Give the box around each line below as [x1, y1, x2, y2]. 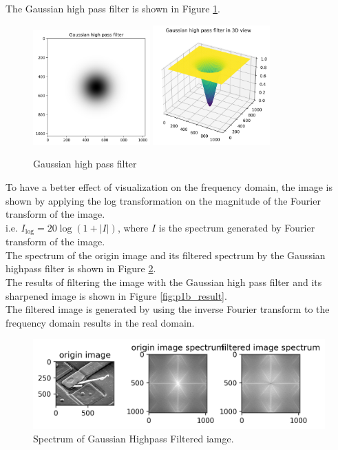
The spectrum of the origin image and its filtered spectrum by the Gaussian [6, 247, 326, 262]
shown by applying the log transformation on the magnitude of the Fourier [6, 193, 321, 207]
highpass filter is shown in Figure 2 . [6, 261, 156, 276]
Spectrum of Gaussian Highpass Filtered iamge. [33, 431, 234, 446]
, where [117, 220, 149, 234]
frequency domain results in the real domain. [6, 315, 195, 329]
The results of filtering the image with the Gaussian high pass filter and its [6, 274, 322, 289]
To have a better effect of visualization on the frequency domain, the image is [6, 179, 333, 194]
